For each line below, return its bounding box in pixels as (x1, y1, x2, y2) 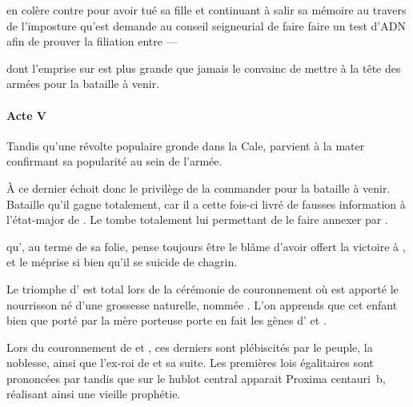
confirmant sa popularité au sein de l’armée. (6, 153, 223, 170)
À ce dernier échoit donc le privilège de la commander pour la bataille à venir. (6, 179, 391, 196)
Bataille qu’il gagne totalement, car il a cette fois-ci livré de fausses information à (6, 195, 406, 212)
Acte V (6, 106, 47, 123)
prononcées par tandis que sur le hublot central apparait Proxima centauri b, (6, 369, 386, 386)
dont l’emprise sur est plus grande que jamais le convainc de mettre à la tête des (6, 59, 401, 76)
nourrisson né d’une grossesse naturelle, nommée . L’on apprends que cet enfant (6, 296, 398, 313)
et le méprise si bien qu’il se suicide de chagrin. (6, 253, 238, 270)
